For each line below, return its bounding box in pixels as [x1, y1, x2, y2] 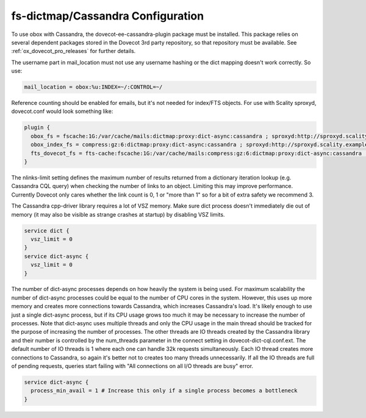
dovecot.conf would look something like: [11, 107, 113, 115]
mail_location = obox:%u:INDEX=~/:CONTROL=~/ [24, 84, 163, 91]
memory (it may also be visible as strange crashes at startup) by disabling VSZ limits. [11, 211, 225, 218]
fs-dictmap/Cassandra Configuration [11, 9, 204, 23]
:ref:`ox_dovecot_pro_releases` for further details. [11, 48, 136, 55]
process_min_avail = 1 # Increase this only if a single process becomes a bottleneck [30, 387, 298, 394]
